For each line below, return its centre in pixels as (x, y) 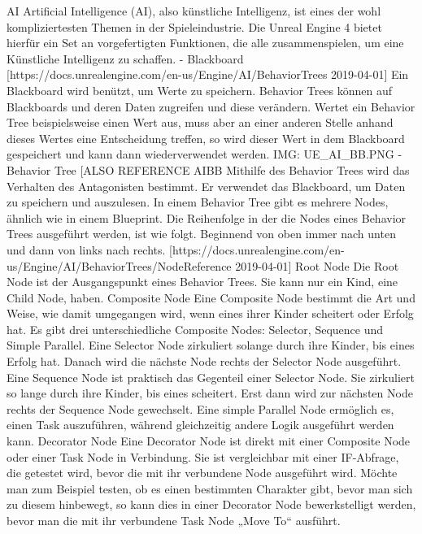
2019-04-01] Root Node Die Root (317, 265)
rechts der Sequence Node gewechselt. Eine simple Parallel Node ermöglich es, (200, 408)
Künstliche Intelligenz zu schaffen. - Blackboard (125, 58)
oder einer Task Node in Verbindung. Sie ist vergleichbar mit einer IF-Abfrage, (203, 456)
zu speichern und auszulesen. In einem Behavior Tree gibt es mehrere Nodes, (198, 202)
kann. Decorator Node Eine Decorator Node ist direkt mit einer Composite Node (209, 441)
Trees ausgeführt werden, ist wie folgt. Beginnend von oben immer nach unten (201, 234)
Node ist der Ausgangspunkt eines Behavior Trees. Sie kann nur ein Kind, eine (202, 282)
